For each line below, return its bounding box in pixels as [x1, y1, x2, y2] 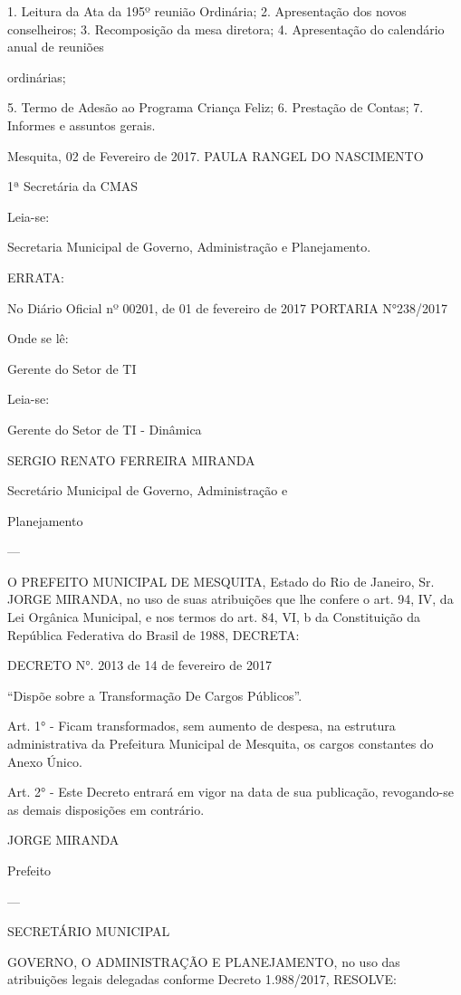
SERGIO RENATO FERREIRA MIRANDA [7, 450, 255, 469]
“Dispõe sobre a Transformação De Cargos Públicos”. [7, 685, 303, 704]
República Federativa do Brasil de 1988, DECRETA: [7, 625, 300, 644]
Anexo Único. [7, 751, 82, 770]
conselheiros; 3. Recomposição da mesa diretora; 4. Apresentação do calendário [7, 19, 445, 38]
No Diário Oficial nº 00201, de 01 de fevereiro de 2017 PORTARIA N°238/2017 [7, 298, 448, 317]
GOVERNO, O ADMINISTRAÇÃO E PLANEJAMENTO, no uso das [7, 952, 400, 971]
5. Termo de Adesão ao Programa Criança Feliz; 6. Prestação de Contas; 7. [7, 98, 424, 117]
